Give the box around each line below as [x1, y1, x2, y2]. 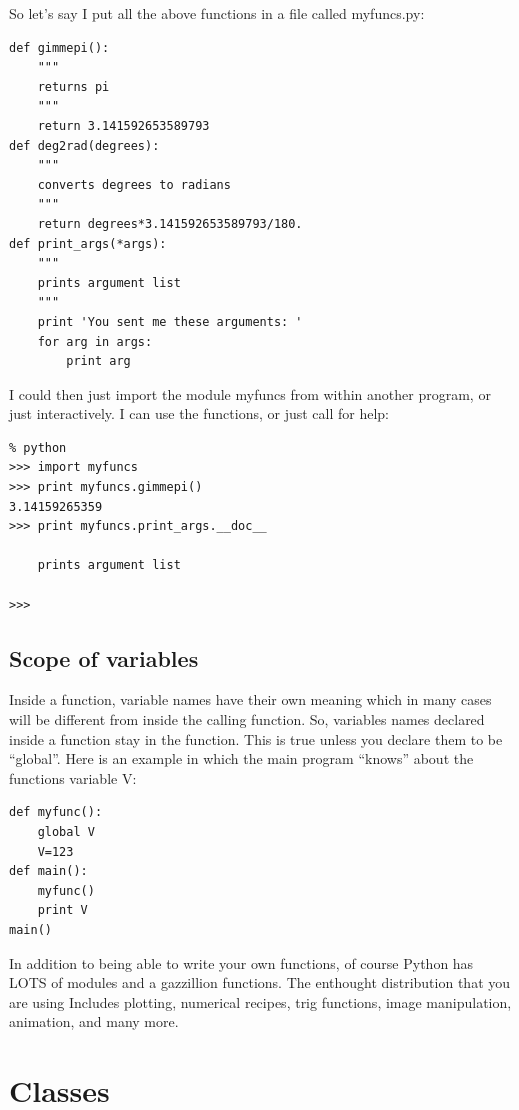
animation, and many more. [9, 1011, 179, 1032]
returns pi [37, 79, 110, 94]
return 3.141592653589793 [37, 118, 210, 133]
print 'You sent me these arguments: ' [37, 314, 303, 329]
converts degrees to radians [37, 177, 231, 192]
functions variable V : [9, 767, 137, 788]
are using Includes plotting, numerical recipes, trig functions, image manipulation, [9, 991, 512, 1012]
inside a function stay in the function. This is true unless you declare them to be [9, 728, 503, 749]
